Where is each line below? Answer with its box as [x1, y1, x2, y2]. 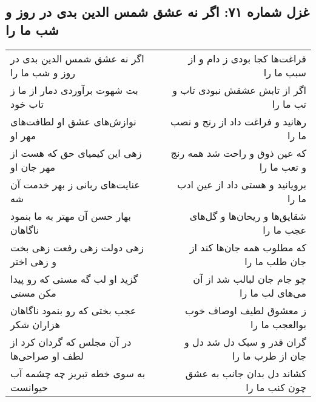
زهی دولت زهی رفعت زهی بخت [10, 240, 144, 254]
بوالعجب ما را [250, 317, 306, 331]
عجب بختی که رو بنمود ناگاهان [10, 303, 136, 317]
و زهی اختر [10, 254, 56, 268]
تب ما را [272, 96, 306, 111]
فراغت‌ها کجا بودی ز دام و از [188, 51, 306, 65]
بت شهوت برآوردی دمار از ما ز [10, 82, 138, 97]
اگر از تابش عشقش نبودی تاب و [172, 82, 306, 97]
